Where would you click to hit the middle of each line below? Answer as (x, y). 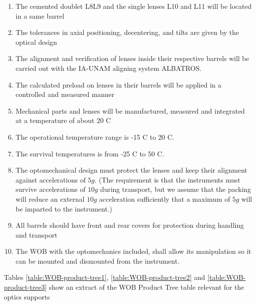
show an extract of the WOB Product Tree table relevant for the (146, 287)
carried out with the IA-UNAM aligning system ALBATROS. (109, 68)
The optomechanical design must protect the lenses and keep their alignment (131, 170)
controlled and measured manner (65, 94)
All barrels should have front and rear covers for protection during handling (130, 225)
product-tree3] (25, 287)
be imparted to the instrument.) (64, 208)
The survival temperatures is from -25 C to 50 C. (90, 153)
